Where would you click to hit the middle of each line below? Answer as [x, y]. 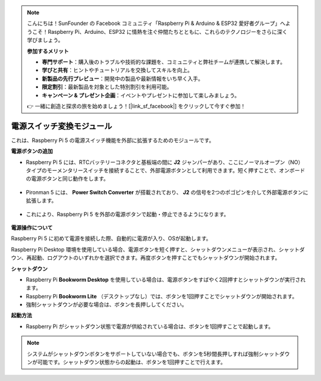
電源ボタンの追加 [32, 151]
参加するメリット [48, 51]
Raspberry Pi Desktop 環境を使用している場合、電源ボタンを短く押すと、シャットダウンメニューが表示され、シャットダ [158, 249]
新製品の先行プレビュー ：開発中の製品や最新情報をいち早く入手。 [122, 78]
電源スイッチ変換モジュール [62, 126]
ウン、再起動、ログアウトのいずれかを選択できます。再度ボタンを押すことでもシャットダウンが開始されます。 [146, 258]
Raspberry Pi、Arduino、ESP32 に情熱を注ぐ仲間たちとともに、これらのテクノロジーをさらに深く [168, 32]
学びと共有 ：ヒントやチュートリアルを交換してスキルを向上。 [117, 70]
